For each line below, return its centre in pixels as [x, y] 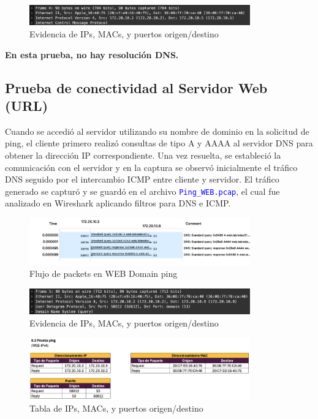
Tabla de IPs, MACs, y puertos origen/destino [116, 408]
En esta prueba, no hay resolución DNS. [92, 54]
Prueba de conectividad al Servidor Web [136, 87]
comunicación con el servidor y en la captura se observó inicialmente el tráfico [151, 167]
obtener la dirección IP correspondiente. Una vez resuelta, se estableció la [143, 155]
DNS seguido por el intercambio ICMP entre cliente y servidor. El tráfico [142, 179]
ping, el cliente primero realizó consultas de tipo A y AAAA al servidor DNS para [159, 143]
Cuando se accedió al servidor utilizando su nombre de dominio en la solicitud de [157, 131]
